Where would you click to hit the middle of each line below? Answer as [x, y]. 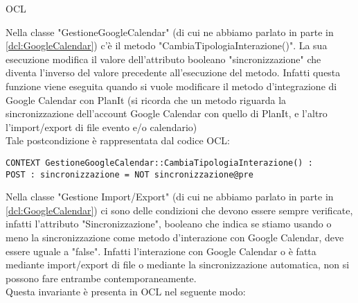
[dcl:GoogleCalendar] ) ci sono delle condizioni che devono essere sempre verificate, [179, 210]
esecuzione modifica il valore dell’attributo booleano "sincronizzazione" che [163, 59]
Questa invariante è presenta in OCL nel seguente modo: [126, 292]
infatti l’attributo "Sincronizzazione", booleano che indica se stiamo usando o [169, 224]
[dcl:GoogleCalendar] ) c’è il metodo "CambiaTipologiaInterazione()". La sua [167, 45]
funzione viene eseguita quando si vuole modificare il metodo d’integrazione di [171, 86]
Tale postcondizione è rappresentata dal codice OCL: [118, 140]
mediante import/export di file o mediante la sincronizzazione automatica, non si [178, 265]
